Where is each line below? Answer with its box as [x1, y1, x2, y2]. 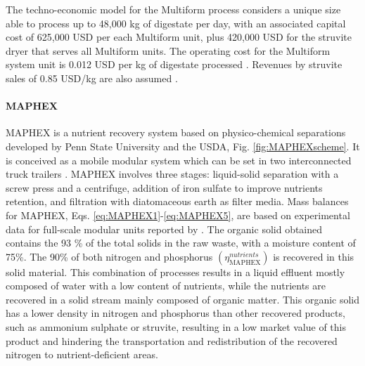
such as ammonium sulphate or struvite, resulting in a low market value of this [6, 320, 346, 334]
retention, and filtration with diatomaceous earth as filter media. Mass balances [6, 194, 349, 209]
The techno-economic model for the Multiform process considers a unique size [6, 2, 341, 16]
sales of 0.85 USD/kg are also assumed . [6, 70, 178, 85]
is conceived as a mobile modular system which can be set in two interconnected [6, 152, 352, 167]
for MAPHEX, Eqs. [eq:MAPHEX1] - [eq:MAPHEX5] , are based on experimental [6, 207, 350, 222]
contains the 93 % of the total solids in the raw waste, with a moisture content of [6, 235, 356, 250]
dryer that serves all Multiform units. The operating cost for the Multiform [6, 43, 331, 58]
